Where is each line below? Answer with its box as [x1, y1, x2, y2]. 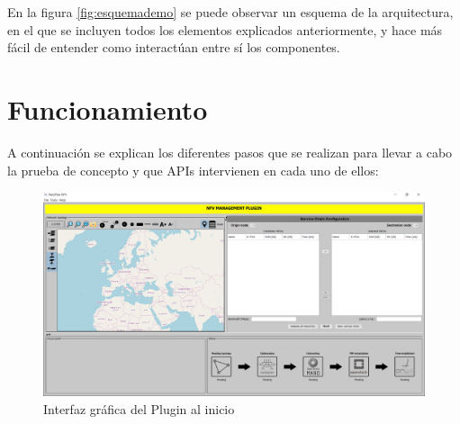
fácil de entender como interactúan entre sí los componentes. [7, 38, 340, 57]
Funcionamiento [7, 90, 208, 127]
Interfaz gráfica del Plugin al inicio [43, 400, 235, 418]
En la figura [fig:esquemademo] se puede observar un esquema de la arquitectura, [7, 3, 454, 21]
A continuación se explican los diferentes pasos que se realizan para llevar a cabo [7, 142, 453, 161]
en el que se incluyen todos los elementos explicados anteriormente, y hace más [7, 20, 443, 39]
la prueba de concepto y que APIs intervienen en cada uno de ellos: [7, 160, 379, 179]
